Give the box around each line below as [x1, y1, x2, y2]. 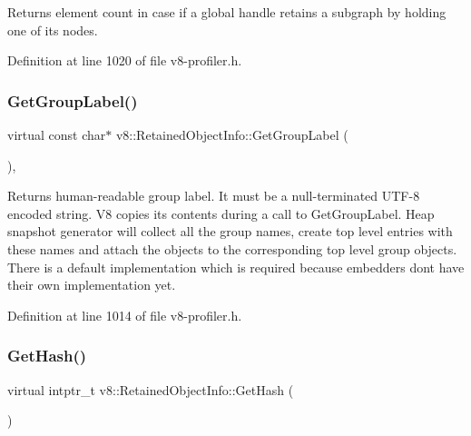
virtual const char [7, 125, 106, 144]
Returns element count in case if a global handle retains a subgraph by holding [7, 3, 446, 21]
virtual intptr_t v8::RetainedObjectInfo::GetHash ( [7, 380, 294, 399]
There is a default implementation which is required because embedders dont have [7, 257, 465, 276]
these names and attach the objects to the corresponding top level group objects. [7, 239, 457, 258]
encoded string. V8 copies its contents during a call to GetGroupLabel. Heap [7, 203, 435, 223]
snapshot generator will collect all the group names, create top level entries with [7, 222, 453, 241]
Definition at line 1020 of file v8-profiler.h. [7, 51, 242, 70]
